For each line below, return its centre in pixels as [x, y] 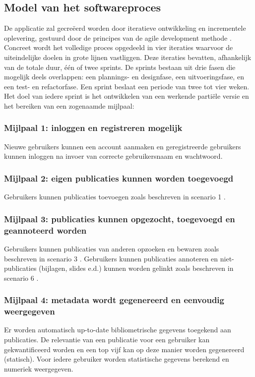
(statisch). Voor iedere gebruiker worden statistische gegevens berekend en [117, 359]
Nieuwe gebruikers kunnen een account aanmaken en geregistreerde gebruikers [123, 146]
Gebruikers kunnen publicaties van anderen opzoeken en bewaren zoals [112, 248]
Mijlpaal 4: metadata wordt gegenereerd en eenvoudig [114, 300]
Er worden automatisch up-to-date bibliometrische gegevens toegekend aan [118, 330]
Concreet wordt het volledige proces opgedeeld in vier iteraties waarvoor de [119, 47]
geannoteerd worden [45, 230]
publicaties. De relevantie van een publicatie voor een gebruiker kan [107, 340]
